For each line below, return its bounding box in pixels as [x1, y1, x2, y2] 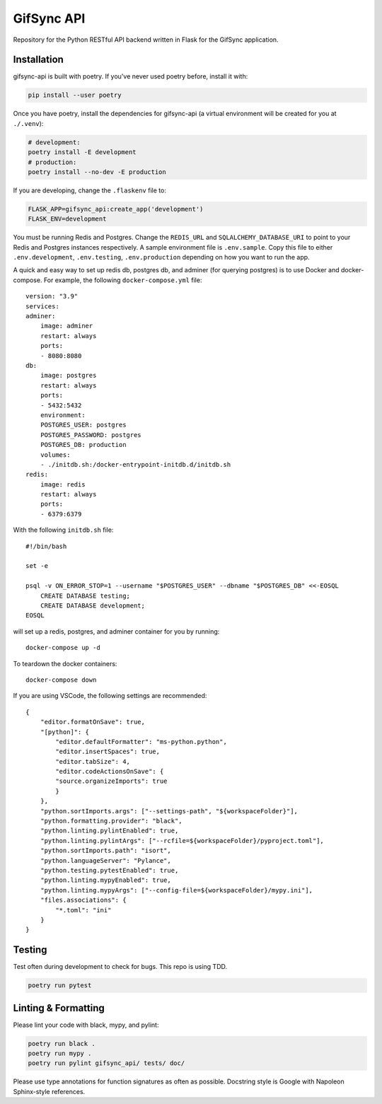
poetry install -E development [28, 149, 137, 156]
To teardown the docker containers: [13, 659, 117, 668]
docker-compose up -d [25, 644, 100, 652]
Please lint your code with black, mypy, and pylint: [13, 1021, 159, 1029]
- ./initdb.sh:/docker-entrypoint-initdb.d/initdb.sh [40, 460, 231, 468]
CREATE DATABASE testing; [40, 591, 131, 600]
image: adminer [40, 322, 93, 330]
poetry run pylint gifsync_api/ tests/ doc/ [28, 1059, 185, 1067]
